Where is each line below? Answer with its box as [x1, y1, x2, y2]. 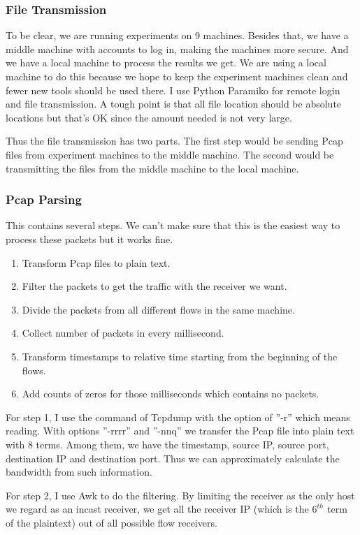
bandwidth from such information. [6, 464, 152, 479]
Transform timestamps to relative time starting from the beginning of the [22, 349, 338, 363]
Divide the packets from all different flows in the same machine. [22, 302, 295, 316]
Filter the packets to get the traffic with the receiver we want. [22, 279, 287, 293]
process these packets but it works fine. [6, 231, 173, 246]
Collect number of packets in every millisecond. [22, 325, 224, 340]
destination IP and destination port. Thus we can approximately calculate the [6, 450, 340, 465]
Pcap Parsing [6, 191, 82, 208]
